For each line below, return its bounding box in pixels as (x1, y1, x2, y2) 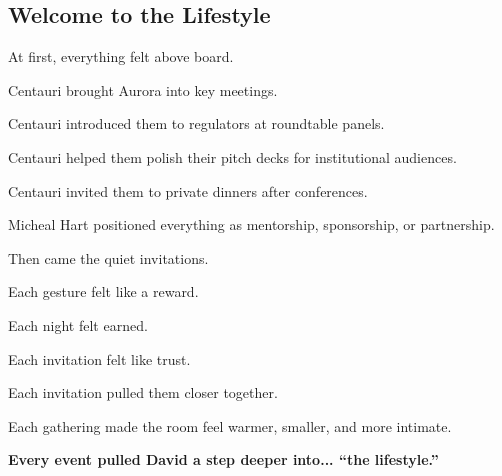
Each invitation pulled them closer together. (8, 382, 278, 403)
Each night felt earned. (8, 314, 148, 335)
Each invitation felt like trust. (8, 348, 191, 369)
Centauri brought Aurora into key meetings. (8, 79, 278, 100)
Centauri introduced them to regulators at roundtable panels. (8, 113, 385, 134)
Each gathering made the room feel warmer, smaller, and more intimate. (8, 415, 452, 436)
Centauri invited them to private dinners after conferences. (8, 180, 368, 201)
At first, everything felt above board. (8, 46, 234, 67)
